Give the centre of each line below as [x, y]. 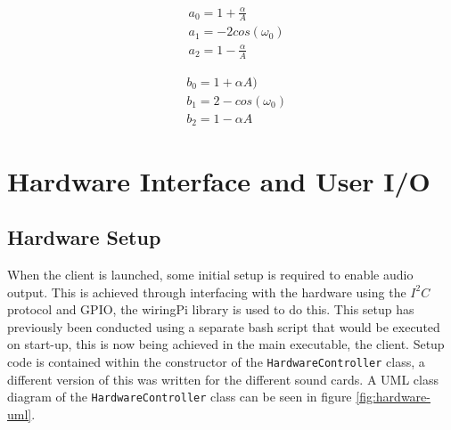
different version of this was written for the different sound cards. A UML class [223, 379]
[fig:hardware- [393, 397]
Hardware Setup [84, 237]
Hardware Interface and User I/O [219, 180]
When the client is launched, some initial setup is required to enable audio [210, 274]
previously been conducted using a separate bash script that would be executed [224, 326]
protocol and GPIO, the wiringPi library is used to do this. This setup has [211, 309]
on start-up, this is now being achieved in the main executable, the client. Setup [226, 344]
